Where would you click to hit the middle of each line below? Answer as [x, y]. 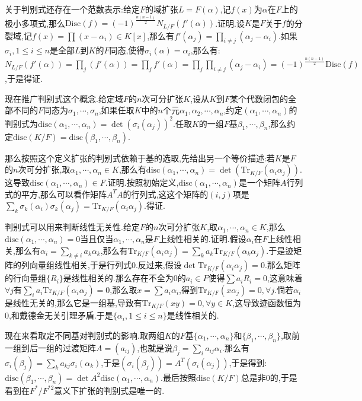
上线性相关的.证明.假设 [202, 238]
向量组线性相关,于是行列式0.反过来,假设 [105, 265]
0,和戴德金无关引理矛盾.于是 [59, 315]
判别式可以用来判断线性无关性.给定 [72, 227]
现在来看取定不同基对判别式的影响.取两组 [85, 335]
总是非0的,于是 [269, 377]
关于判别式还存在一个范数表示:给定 [72, 9]
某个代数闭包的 [259, 98]
